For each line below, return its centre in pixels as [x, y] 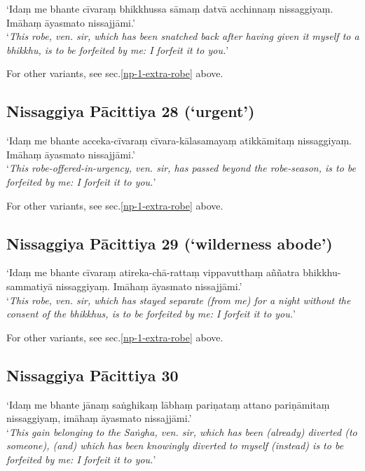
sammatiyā [30, 286]
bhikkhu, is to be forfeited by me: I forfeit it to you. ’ [118, 49]
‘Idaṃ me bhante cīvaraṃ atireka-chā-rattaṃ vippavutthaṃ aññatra [153, 272]
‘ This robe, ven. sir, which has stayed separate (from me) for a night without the [179, 300]
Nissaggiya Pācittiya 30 [92, 375]
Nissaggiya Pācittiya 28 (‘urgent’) [131, 111]
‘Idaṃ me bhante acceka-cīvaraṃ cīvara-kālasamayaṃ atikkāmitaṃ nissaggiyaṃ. [179, 141]
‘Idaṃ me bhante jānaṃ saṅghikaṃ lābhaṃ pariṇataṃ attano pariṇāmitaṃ [168, 404]
